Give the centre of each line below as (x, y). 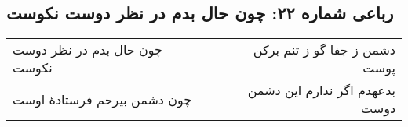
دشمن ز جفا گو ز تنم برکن (324, 50)
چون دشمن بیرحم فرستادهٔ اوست (102, 99)
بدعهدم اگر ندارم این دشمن (321, 90)
